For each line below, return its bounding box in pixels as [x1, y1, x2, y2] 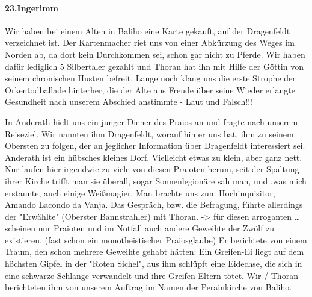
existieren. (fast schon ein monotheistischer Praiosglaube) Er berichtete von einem [5, 233, 307, 246]
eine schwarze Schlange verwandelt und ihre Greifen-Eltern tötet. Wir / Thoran [5, 269, 298, 281]
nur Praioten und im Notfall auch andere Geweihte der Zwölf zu [38, 222, 275, 234]
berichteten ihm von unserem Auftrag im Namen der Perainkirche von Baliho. [5, 281, 292, 293]
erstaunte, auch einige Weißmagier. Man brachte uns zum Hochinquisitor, [5, 186, 275, 199]
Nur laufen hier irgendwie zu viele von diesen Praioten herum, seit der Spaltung [5, 163, 299, 175]
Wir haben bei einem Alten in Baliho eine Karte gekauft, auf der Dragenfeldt [5, 24, 290, 37]
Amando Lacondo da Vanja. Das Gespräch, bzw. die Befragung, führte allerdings [5, 198, 303, 211]
